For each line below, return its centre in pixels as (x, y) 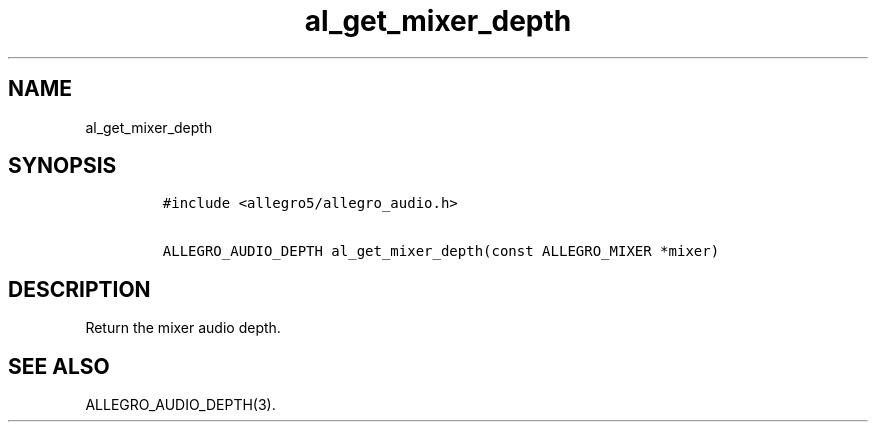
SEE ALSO (59, 366)
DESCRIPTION (79, 289)
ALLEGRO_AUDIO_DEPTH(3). (180, 405)
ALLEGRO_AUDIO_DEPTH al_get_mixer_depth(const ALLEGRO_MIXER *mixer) (441, 251)
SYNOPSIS (62, 166)
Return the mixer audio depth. (183, 328)
